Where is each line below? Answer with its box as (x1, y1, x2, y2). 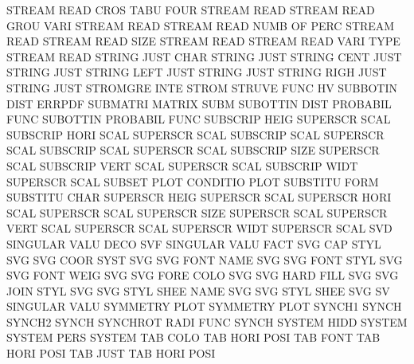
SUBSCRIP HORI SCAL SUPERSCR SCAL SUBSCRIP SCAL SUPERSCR (6, 126, 385, 143)
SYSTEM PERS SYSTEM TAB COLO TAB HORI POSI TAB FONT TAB (6, 329, 381, 346)
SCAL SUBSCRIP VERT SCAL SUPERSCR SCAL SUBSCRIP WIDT (6, 157, 358, 174)
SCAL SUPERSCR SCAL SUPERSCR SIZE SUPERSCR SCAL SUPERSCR (6, 204, 388, 221)
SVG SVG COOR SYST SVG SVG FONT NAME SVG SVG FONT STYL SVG (6, 251, 403, 268)
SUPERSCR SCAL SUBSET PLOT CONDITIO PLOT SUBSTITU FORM (6, 173, 379, 190)
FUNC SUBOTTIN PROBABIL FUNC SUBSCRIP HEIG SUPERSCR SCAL (6, 111, 391, 127)
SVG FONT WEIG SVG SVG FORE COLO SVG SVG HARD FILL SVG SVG (6, 267, 399, 284)
